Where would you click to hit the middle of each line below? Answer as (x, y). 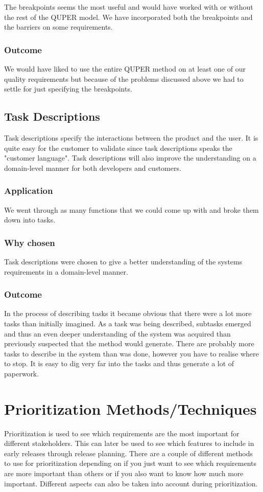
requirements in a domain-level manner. (66, 271)
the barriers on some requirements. (58, 27)
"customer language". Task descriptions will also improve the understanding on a (130, 158)
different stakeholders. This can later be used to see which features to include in (129, 443)
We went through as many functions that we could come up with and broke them (131, 209)
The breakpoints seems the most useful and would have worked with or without (129, 7)
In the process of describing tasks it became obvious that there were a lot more (128, 313)
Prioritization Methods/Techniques (130, 408)
